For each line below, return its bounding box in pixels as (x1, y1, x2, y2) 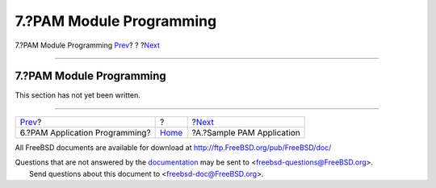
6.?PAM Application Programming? (19, 127, 151, 138)
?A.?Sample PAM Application (191, 127, 300, 138)
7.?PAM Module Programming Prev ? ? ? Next (15, 40, 161, 50)
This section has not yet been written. (15, 90, 140, 100)
